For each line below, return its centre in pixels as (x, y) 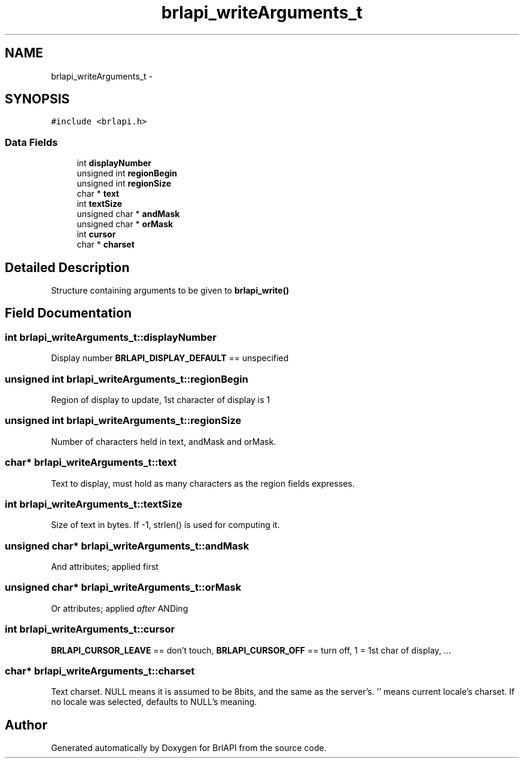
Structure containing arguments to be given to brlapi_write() (170, 291)
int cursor (96, 234)
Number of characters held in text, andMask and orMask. (164, 441)
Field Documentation (68, 313)
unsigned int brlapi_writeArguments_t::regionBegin (127, 379)
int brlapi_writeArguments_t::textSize (94, 504)
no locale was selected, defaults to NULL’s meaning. (154, 702)
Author (26, 725)
